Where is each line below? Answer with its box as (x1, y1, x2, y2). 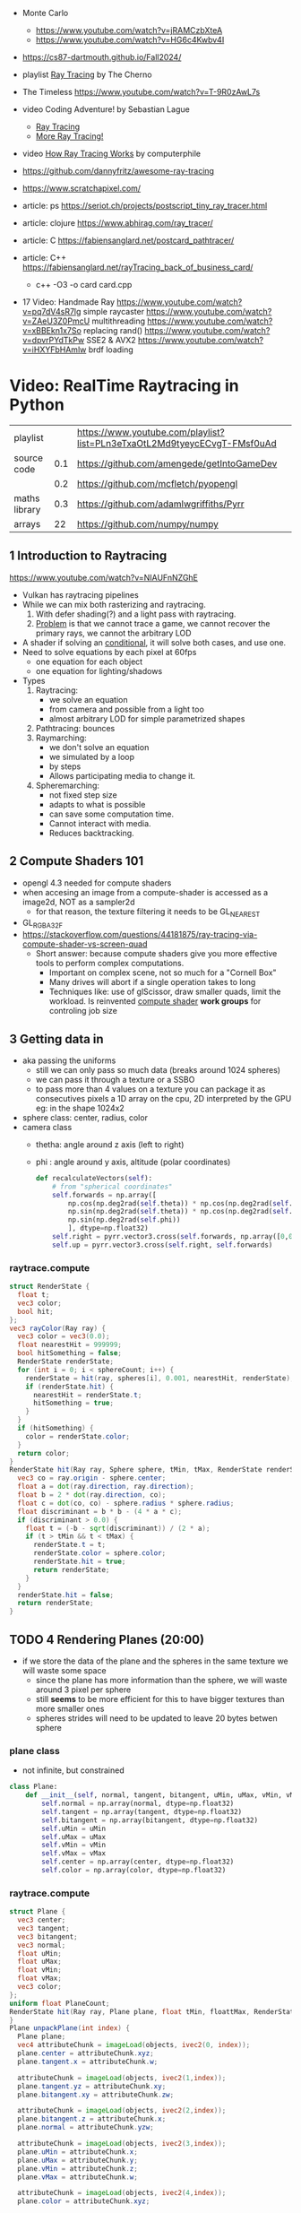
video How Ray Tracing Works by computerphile (21, 148, 202, 159)
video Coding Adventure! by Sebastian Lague (21, 104, 190, 115)
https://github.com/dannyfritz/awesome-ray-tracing (21, 166, 215, 176)
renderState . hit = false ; (17, 1590, 115, 1599)
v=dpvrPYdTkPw (21, 335, 85, 345)
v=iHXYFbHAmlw (21, 344, 87, 355)
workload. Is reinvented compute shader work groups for (48, 996, 262, 1007)
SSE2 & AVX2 (86, 335, 136, 345)
